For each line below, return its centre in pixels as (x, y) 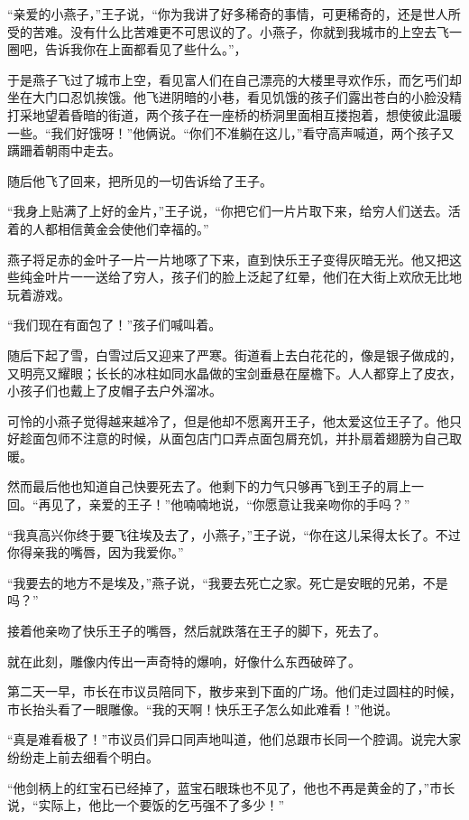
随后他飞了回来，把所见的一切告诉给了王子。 (140, 180)
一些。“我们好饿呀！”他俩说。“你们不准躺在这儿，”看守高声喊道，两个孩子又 (231, 132)
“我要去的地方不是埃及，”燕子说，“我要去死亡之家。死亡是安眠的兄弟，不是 (228, 582)
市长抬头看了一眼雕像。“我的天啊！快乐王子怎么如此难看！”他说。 (203, 708)
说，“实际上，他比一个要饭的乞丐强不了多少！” (146, 805)
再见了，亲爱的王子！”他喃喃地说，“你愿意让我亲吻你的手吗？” (224, 504)
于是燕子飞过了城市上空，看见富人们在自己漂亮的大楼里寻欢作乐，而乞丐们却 (234, 79)
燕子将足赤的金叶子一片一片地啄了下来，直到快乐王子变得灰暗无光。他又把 (228, 259)
